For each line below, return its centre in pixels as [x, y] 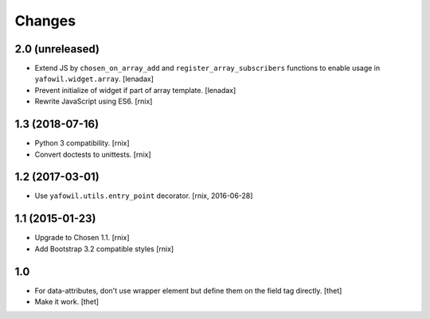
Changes [45, 21]
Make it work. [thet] [67, 301]
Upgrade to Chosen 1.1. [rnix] [82, 238]
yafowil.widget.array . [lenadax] [94, 79]
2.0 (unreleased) [57, 49]
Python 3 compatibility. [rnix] [82, 143]
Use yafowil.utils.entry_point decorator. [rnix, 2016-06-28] [144, 196]
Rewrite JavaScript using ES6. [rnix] [94, 101]
